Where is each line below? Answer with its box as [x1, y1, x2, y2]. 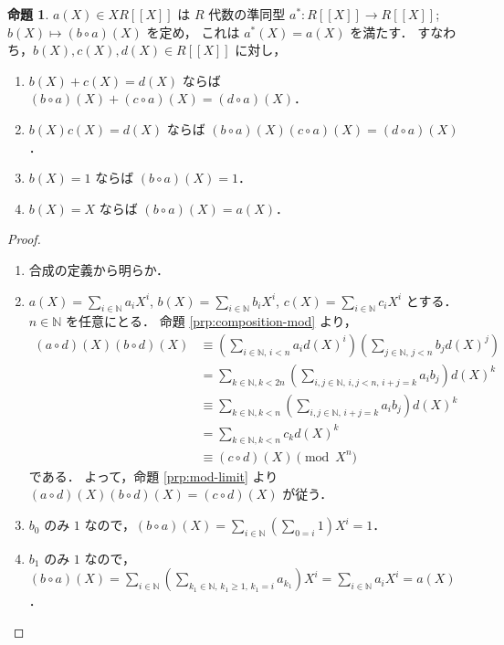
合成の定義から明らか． [28, 259, 170, 279]
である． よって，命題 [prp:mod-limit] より [28, 466, 278, 485]
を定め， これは [146, 22, 240, 41]
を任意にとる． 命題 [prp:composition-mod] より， [66, 312, 357, 331]
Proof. [7, 229, 41, 248]
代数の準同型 [208, 5, 286, 23]
